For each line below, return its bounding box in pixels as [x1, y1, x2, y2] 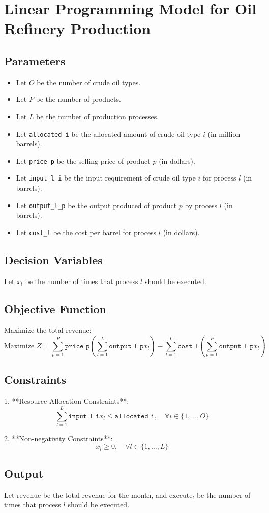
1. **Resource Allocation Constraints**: [4, 396, 129, 406]
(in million [207, 128, 241, 139]
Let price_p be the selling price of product [16, 155, 151, 166]
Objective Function [4, 300, 107, 316]
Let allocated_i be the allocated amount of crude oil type [16, 128, 201, 139]
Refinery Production [4, 18, 151, 39]
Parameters [4, 53, 66, 68]
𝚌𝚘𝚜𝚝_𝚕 [177, 342, 199, 350]
